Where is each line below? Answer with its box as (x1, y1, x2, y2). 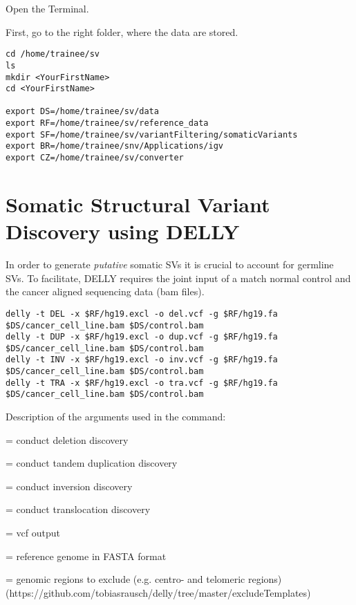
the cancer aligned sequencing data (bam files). (6, 284, 205, 299)
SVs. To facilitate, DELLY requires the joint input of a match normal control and (6, 270, 351, 285)
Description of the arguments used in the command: (6, 409, 226, 424)
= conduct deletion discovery (6, 432, 129, 447)
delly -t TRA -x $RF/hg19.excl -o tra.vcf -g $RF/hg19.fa (6, 378, 278, 388)
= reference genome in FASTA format (6, 548, 167, 563)
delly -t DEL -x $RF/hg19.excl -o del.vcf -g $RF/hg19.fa (6, 308, 278, 319)
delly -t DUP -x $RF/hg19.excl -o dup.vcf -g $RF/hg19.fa (6, 332, 278, 342)
